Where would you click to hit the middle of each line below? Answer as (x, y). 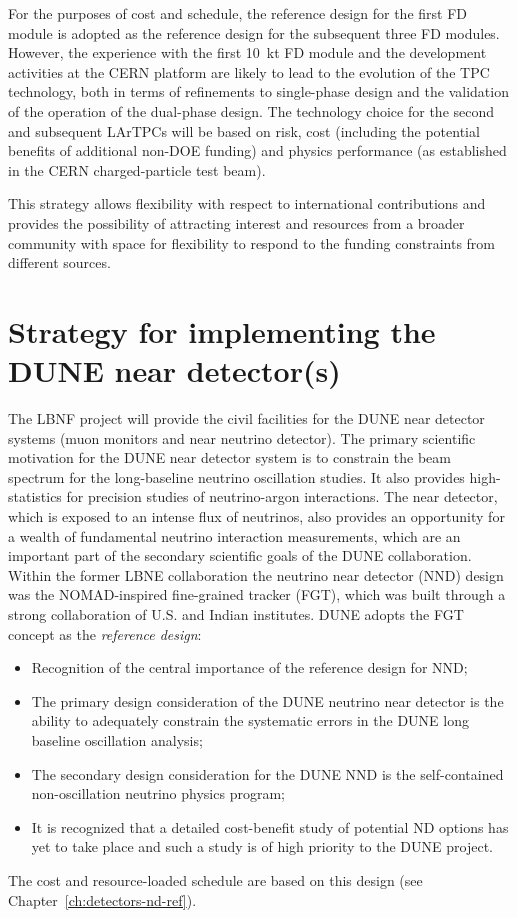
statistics (35, 496)
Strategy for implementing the (222, 330)
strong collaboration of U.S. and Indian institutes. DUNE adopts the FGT (236, 613)
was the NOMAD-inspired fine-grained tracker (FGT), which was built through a (257, 594)
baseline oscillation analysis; (117, 739)
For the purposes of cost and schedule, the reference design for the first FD (237, 13)
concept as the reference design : (105, 633)
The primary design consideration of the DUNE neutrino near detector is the (267, 700)
